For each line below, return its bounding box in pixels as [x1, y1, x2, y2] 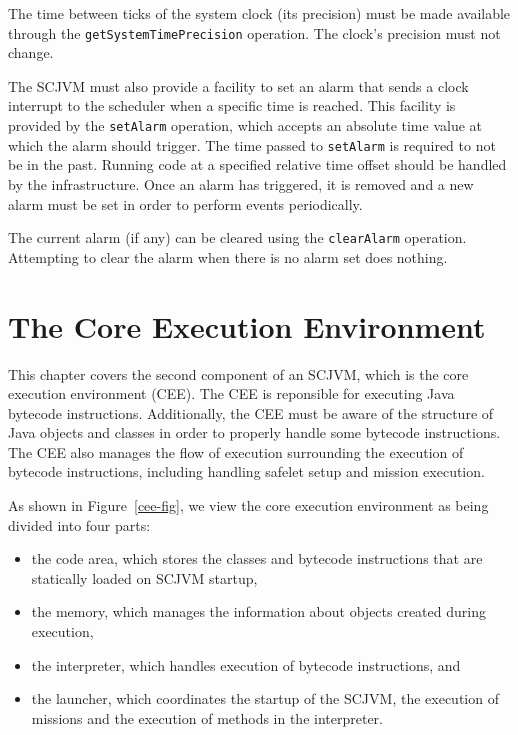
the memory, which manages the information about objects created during [31, 601, 486, 622]
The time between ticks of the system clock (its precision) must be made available [8, 3, 511, 23]
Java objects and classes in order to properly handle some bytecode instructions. [8, 422, 501, 443]
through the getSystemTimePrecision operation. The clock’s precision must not [8, 22, 501, 43]
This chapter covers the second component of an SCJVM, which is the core [8, 363, 469, 384]
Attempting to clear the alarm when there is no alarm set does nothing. [8, 246, 448, 267]
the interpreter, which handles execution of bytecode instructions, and [31, 654, 461, 675]
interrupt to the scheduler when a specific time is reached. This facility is [8, 95, 456, 116]
